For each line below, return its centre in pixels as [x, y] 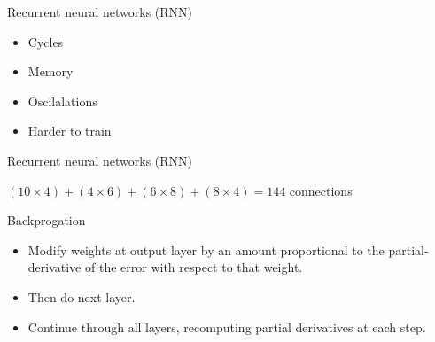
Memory [50, 71]
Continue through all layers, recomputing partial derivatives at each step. [227, 326]
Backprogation [47, 220]
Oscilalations [62, 101]
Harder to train [70, 131]
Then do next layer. [82, 296]
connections [321, 190]
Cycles [46, 41]
